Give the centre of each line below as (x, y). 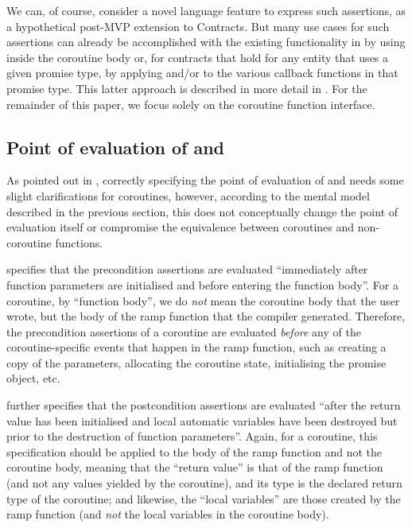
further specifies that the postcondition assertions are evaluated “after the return (204, 405)
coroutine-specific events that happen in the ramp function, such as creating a (196, 347)
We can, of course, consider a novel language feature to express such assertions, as (206, 10)
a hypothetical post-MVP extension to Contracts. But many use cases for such (198, 26)
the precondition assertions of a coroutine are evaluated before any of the (184, 331)
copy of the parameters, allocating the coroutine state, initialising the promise (196, 362)
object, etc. (33, 378)
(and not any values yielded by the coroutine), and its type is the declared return (204, 483)
